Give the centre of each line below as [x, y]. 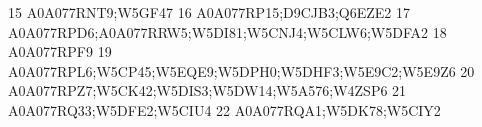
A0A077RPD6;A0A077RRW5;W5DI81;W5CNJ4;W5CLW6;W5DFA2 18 [227, 31]
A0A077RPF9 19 [60, 51]
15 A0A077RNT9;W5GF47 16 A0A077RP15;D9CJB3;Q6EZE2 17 [209, 12]
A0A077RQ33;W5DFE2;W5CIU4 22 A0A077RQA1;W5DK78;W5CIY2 [224, 109]
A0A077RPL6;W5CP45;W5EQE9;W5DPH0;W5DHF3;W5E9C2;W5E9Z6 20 [241, 70]
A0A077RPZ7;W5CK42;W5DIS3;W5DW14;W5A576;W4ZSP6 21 [207, 90]
